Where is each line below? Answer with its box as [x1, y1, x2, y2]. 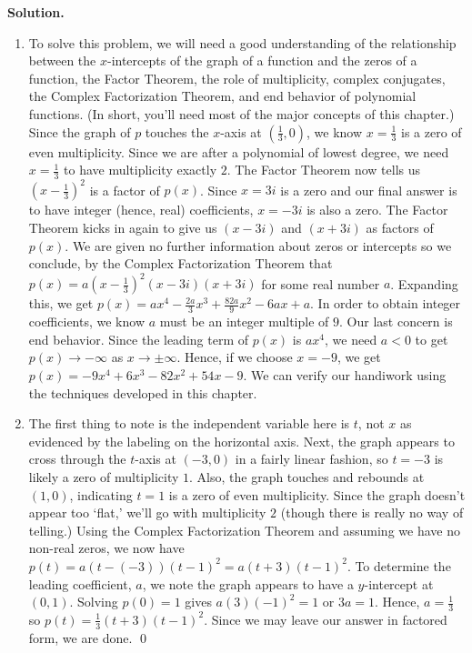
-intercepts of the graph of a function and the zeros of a [106, 51, 417, 70]
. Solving [69, 592, 118, 611]
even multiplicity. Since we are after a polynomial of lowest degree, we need [28, 142, 449, 161]
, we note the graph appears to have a [142, 574, 354, 593]
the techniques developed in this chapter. [28, 383, 257, 402]
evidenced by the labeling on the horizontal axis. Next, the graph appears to [28, 431, 455, 450]
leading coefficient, [28, 574, 132, 593]
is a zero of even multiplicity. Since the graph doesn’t [168, 485, 466, 504]
